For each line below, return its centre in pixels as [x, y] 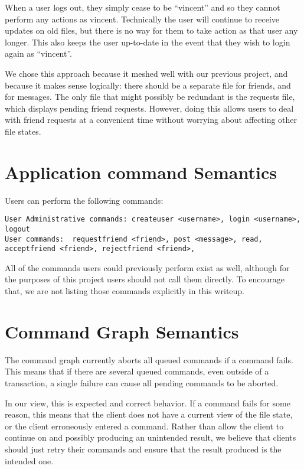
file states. [23, 131]
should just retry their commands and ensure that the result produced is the [143, 449]
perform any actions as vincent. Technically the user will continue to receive [142, 19]
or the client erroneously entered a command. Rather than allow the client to [144, 426]
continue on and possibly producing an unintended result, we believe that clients [151, 437]
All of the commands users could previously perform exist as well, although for [147, 267]
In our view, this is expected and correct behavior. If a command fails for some [148, 403]
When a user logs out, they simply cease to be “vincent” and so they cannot [143, 7]
